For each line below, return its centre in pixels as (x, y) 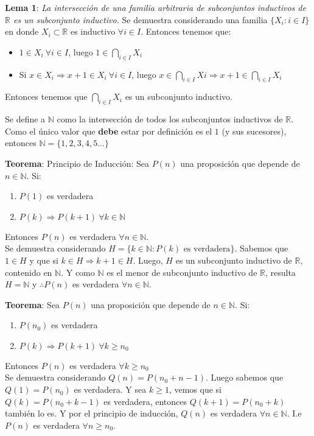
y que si (44, 260)
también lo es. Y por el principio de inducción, (92, 413)
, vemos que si (195, 389)
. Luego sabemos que (245, 377)
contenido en (29, 272)
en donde (22, 31)
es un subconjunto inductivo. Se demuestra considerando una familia (140, 19)
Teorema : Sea (33, 304)
